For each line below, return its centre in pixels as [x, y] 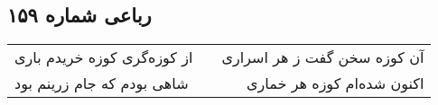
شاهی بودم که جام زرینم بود [102, 83]
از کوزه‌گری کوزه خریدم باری [104, 57]
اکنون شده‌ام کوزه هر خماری [335, 83]
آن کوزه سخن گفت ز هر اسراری [323, 57]
